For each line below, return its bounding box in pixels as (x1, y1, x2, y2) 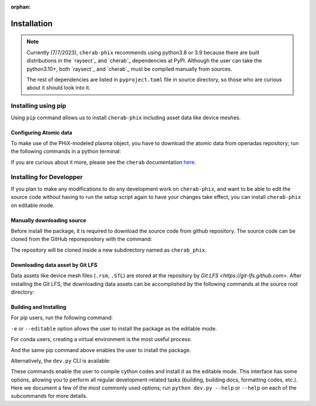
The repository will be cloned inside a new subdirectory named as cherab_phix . (11, 246, 207, 253)
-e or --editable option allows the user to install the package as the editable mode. (11, 325, 217, 332)
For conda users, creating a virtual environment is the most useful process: (11, 336, 192, 343)
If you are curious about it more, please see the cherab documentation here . (11, 159, 196, 166)
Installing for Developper (11, 173, 83, 181)
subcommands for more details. (11, 393, 88, 400)
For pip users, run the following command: (11, 314, 114, 321)
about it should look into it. (26, 84, 91, 91)
